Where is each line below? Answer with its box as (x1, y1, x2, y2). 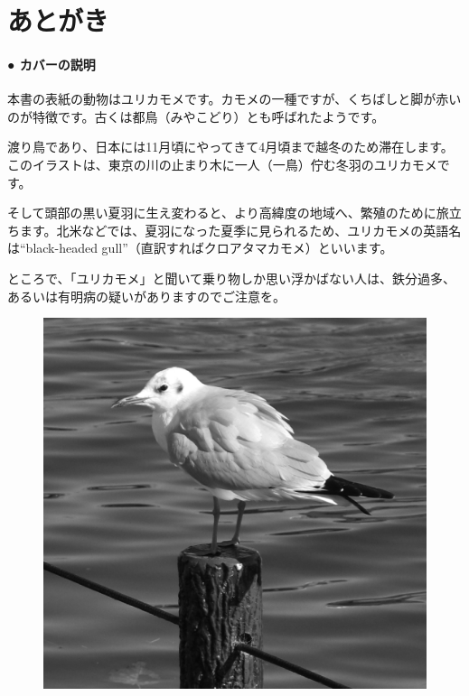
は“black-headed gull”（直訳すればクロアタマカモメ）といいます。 (7, 238, 393, 257)
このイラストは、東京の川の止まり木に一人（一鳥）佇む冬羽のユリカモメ (7, 154, 437, 173)
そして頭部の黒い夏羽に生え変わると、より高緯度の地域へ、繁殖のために (7, 203, 436, 222)
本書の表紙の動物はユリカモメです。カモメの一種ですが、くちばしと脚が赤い (7, 89, 462, 108)
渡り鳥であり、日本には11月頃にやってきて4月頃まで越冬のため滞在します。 (7, 137, 454, 156)
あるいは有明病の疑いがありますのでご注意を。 (7, 286, 286, 305)
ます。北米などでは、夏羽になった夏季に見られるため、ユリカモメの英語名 (19, 220, 462, 239)
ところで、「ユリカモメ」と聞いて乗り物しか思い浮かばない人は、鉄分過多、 (7, 268, 456, 287)
